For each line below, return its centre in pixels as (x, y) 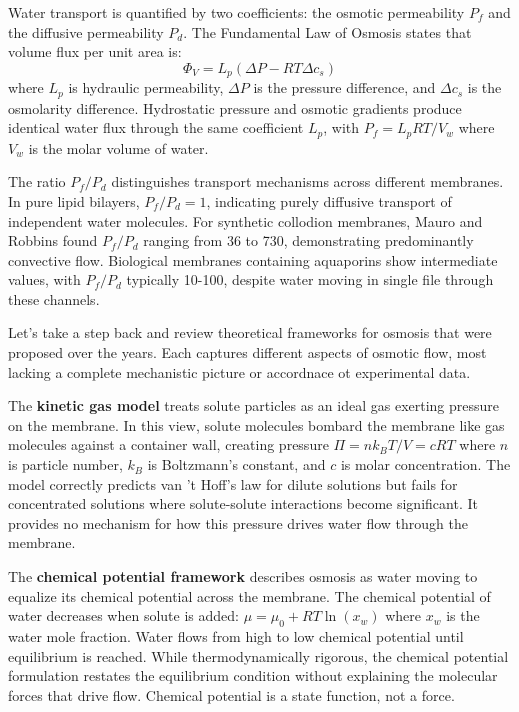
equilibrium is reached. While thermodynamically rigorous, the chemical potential (258, 655)
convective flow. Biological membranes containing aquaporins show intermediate (253, 259)
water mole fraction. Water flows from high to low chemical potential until (236, 636)
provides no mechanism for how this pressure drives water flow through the (238, 522)
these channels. (54, 298)
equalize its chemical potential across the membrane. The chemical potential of (249, 595)
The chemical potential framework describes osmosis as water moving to (243, 576)
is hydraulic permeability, (146, 87)
